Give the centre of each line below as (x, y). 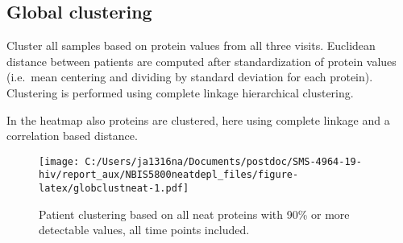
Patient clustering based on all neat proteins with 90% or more (194, 214)
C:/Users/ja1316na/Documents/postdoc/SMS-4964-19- (223, 161)
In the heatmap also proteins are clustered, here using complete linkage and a (198, 119)
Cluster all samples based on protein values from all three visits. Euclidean (191, 45)
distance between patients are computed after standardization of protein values (201, 61)
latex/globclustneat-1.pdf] (114, 189)
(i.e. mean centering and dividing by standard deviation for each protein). (190, 77)
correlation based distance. (72, 136)
